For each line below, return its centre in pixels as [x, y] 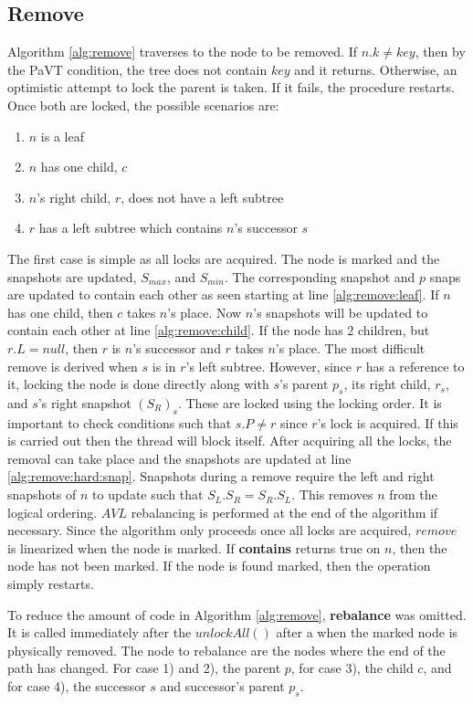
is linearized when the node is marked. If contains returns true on [194, 547]
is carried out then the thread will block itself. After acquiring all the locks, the [230, 441]
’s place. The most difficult [350, 347]
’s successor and [177, 347]
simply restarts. [51, 584]
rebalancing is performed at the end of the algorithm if [284, 512]
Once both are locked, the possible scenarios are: [143, 105]
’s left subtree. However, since [269, 366]
